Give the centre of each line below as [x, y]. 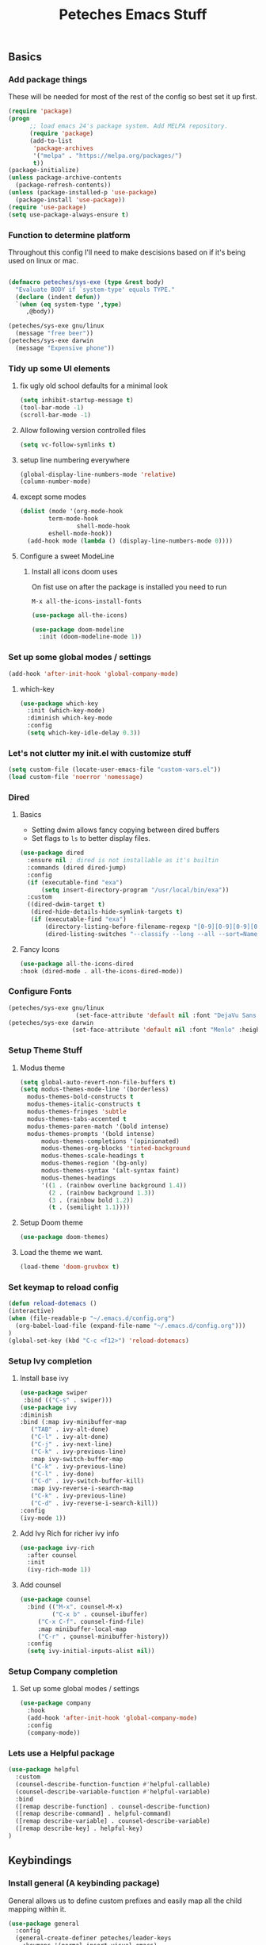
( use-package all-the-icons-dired [76, 964]
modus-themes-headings [78, 1178]
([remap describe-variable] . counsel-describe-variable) [113, 1821]
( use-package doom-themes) [64, 1237]
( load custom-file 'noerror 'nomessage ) [76, 777]
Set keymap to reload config [63, 1287]
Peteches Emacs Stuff [133, 15]
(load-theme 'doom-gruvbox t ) [70, 1267]
